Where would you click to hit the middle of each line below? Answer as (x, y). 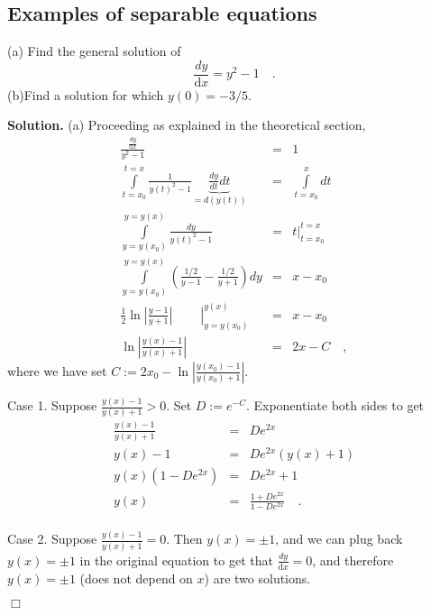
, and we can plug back (339, 539)
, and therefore (353, 560)
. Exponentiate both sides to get (335, 405)
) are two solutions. (257, 578)
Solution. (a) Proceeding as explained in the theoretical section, (187, 125)
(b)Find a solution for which (86, 94)
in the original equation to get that (176, 560)
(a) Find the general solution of (94, 51)
